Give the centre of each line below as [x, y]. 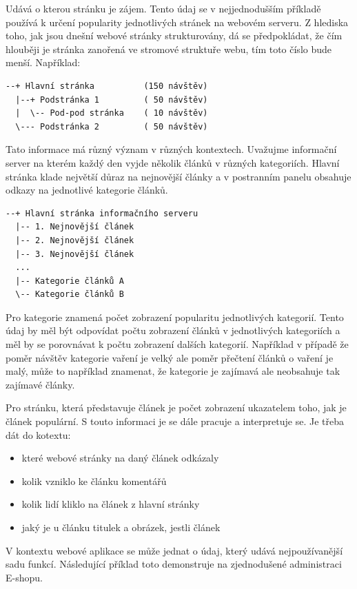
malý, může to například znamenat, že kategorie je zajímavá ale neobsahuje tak [173, 371]
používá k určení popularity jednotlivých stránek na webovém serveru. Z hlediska [177, 22]
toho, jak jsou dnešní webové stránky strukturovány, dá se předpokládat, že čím [174, 35]
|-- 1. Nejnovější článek [75, 227]
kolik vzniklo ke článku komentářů [94, 480]
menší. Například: [43, 62]
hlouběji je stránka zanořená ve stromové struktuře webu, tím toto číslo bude [169, 49]
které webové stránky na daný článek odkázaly [120, 458]
